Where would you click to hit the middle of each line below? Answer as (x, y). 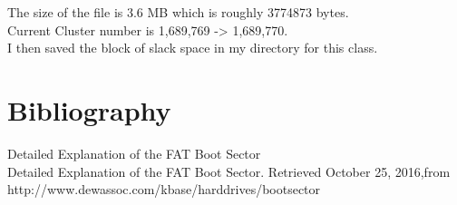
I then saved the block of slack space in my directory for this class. (193, 48)
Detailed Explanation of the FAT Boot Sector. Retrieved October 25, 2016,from (229, 171)
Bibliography (89, 109)
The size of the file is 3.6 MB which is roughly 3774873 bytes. (178, 12)
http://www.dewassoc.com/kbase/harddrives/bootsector (164, 189)
